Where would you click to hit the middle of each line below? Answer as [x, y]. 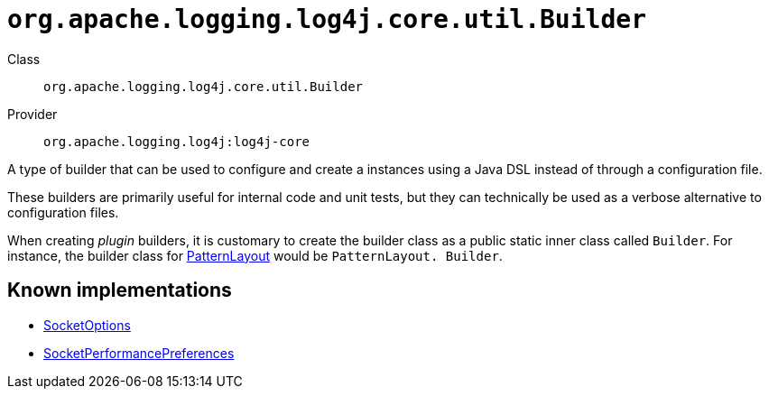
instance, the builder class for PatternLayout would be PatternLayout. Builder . [255, 255]
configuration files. [63, 212]
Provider [32, 114]
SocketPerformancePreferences [139, 353]
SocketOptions [87, 325]
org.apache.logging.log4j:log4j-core [177, 141]
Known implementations [120, 290]
